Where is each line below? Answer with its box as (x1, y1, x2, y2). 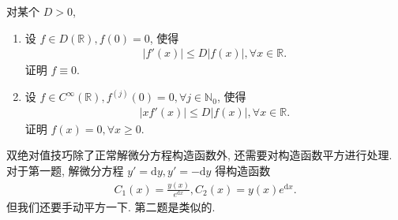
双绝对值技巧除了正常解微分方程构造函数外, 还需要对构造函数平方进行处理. (6, 147, 392, 163)
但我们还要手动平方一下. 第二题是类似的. (6, 199, 216, 215)
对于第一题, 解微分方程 (6, 162, 124, 179)
